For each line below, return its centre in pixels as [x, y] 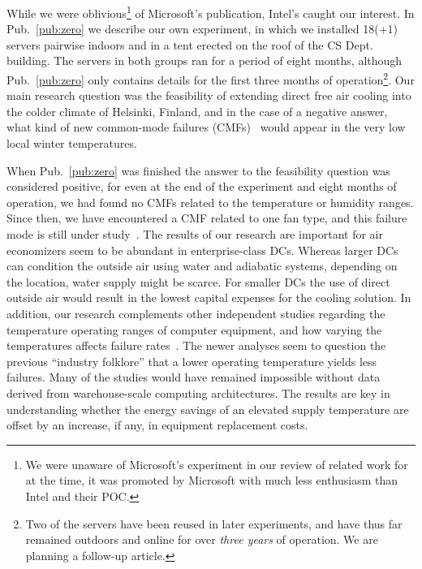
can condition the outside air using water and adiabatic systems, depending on [202, 266]
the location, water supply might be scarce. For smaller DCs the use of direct [198, 281]
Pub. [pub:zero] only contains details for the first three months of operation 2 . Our [211, 78]
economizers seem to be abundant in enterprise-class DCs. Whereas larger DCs [202, 250]
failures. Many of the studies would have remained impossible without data [194, 377]
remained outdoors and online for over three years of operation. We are [202, 539]
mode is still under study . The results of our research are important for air [195, 234]
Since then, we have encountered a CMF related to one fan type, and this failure [207, 218]
